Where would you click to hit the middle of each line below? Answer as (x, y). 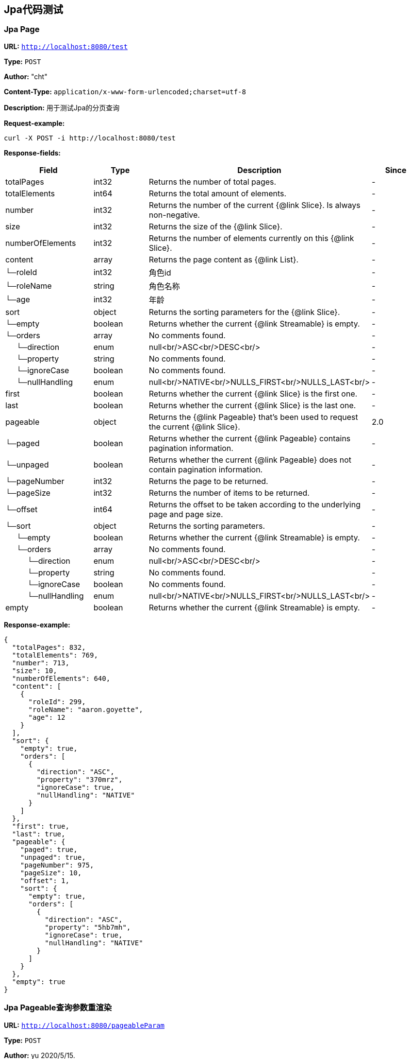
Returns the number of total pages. (213, 182)
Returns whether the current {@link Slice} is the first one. (253, 393)
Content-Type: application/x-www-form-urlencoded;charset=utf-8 (125, 91)
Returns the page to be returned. (208, 481)
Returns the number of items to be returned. (229, 493)
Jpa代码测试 (33, 9)
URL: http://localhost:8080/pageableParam (84, 1025)
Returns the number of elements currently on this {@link (251, 238)
